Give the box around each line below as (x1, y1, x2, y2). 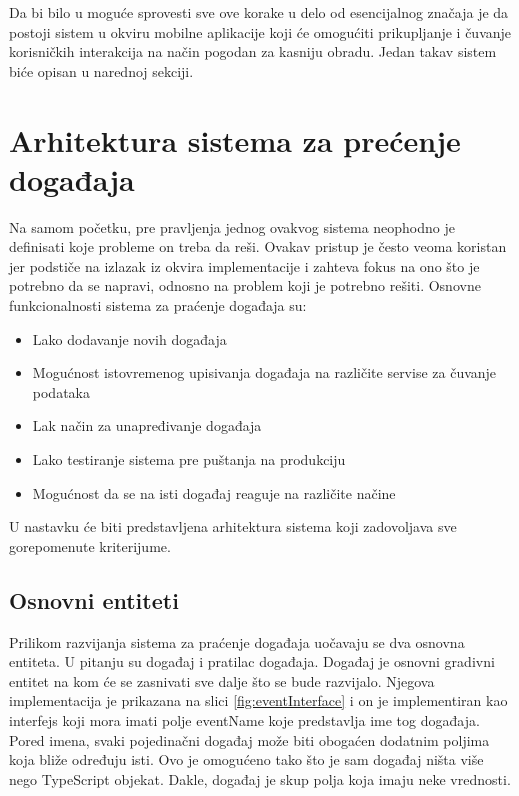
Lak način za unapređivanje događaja (32, 415, 262, 436)
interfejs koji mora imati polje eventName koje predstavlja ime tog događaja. (9, 709, 480, 730)
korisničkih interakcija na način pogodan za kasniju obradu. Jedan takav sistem (9, 41, 497, 62)
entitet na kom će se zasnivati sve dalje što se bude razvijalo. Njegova (9, 670, 435, 691)
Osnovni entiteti (9, 584, 179, 615)
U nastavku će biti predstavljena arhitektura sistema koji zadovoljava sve (9, 516, 457, 537)
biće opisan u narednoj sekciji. (9, 60, 194, 81)
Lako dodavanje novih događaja (32, 328, 227, 349)
